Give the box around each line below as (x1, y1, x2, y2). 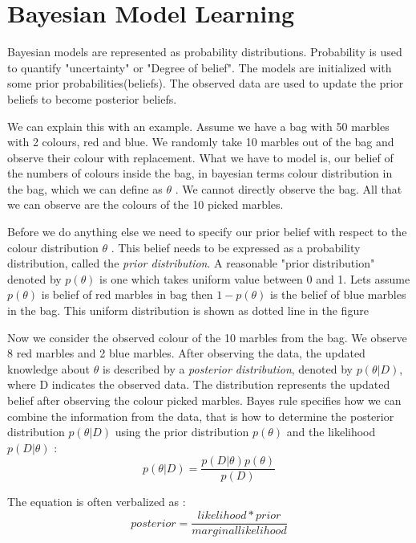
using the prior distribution (115, 423, 249, 440)
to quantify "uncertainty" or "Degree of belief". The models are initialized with (7, 59, 392, 76)
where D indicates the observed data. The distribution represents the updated (7, 376, 390, 393)
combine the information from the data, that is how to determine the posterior (7, 407, 394, 424)
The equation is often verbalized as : (7, 493, 186, 510)
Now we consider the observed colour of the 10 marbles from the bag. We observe (7, 329, 407, 345)
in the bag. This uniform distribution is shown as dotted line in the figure (7, 302, 369, 319)
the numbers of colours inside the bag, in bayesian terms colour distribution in (7, 165, 393, 182)
